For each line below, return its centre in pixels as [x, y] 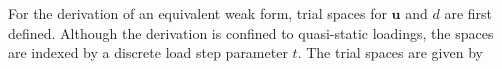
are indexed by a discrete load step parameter [148, 52]
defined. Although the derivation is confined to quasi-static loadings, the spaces [251, 32]
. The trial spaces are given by [390, 52]
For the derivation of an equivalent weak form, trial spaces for [197, 13]
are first [468, 13]
